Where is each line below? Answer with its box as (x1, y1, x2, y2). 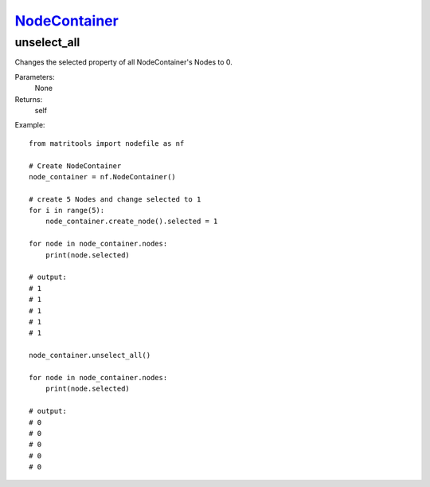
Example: (14, 120, 45, 130)
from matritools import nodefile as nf (29, 139, 185, 147)
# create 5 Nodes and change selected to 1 (29, 194, 201, 203)
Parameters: (14, 72, 55, 81)
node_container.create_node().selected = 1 (45, 217, 218, 226)
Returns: (14, 94, 43, 104)
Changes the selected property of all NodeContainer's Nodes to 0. (14, 57, 233, 67)
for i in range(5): (29, 206, 105, 215)
